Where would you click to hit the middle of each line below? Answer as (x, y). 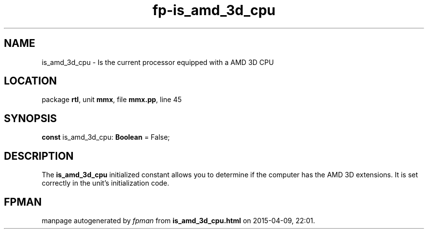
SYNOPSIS (31, 118)
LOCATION (31, 81)
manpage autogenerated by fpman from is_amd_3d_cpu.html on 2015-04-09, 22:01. (178, 220)
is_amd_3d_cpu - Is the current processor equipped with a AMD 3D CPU (158, 62)
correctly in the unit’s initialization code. (106, 183)
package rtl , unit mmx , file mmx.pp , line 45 (112, 100)
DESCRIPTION (39, 156)
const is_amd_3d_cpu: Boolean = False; (106, 137)
